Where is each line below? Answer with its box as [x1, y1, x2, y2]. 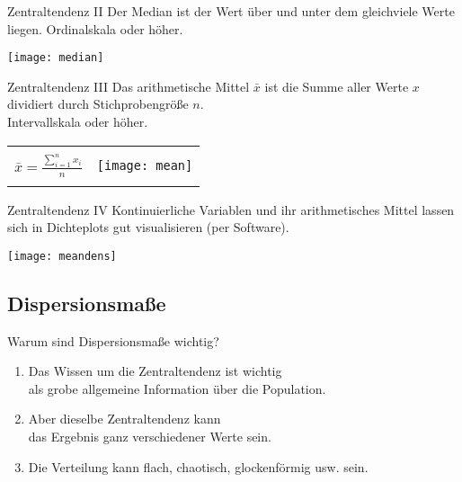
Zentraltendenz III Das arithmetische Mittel [7, 76, 250, 95]
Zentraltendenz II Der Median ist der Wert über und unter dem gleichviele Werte [7, 2, 455, 20]
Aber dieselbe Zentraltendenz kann [28, 409, 221, 428]
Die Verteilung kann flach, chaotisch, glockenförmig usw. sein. [28, 457, 369, 476]
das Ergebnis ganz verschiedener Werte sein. [28, 426, 271, 445]
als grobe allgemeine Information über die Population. [28, 379, 326, 397]
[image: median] [7, 51, 104, 65]
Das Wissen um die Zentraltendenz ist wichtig [28, 361, 282, 380]
